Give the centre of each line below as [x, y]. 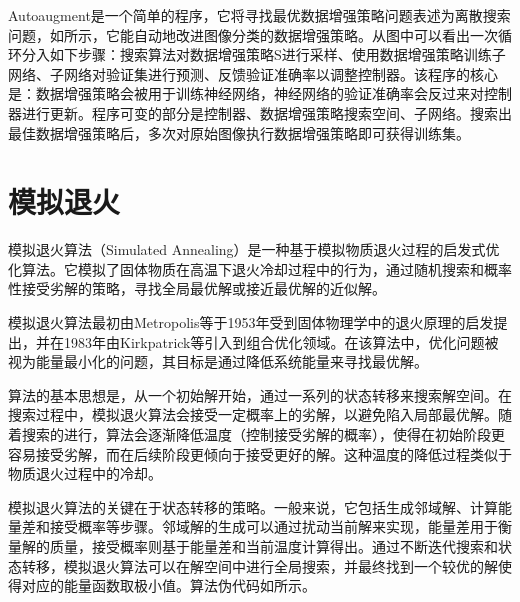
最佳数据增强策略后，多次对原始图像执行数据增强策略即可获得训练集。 [239, 132]
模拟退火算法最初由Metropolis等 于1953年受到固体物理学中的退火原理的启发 [251, 322]
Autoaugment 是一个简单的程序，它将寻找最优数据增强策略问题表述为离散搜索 [259, 15]
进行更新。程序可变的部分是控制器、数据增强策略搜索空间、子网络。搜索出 [266, 112]
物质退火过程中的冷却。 [85, 473]
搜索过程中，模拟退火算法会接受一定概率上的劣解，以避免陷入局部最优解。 [253, 414]
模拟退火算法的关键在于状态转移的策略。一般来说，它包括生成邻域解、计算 [253, 506]
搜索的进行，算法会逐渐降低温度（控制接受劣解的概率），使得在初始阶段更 [263, 434]
